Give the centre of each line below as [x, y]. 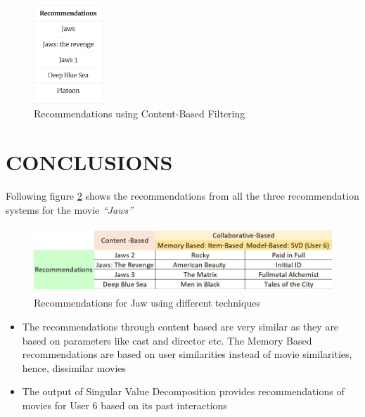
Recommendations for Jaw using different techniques [147, 303]
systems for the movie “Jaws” [70, 209]
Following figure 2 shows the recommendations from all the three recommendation [182, 196]
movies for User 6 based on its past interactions [124, 405]
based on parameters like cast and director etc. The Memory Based [167, 340]
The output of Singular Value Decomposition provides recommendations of [183, 391]
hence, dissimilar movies [74, 367]
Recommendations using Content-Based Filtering [140, 114]
